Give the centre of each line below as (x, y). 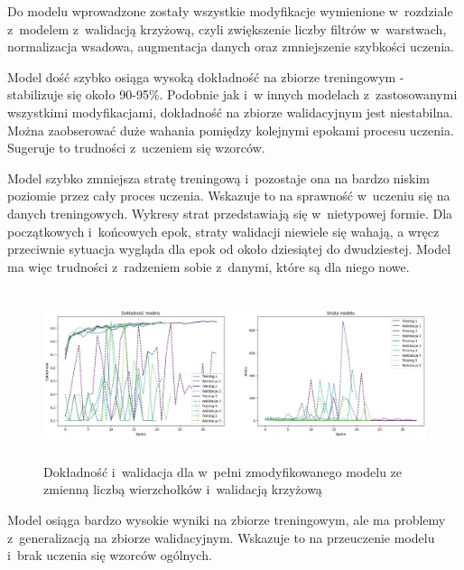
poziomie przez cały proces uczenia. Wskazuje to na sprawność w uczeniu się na (229, 196)
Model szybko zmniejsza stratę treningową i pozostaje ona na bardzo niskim (218, 178)
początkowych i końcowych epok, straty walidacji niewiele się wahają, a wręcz (223, 231)
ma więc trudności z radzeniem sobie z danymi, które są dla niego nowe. (209, 266)
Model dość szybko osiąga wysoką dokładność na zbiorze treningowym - (206, 76)
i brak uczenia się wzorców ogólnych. (110, 555)
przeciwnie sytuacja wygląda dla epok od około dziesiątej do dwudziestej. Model (229, 249)
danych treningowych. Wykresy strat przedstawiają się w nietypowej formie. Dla (230, 213)
